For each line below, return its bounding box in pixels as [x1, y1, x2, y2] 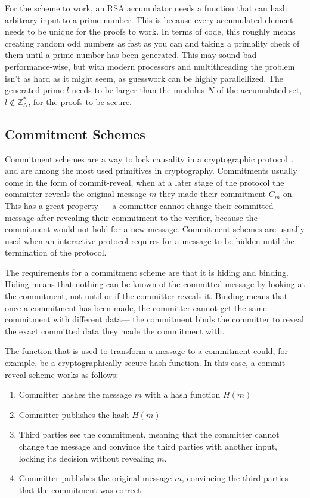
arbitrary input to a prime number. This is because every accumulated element [5, 13, 293, 26]
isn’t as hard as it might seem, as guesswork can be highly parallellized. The [5, 72, 283, 84]
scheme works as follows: [29, 368, 119, 380]
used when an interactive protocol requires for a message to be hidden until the [5, 234, 294, 247]
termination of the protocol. [5, 246, 107, 259]
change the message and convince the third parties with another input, [18, 440, 277, 453]
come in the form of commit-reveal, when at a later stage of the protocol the [5, 176, 284, 188]
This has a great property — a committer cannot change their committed [5, 199, 274, 211]
